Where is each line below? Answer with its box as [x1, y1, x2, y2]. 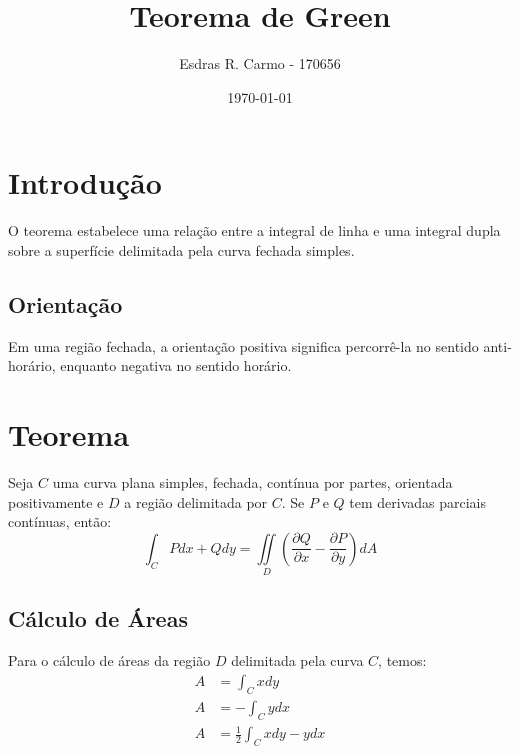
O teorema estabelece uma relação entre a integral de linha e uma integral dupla [8, 220, 501, 241]
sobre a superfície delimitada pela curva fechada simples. [8, 239, 355, 260]
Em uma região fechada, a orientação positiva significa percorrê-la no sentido [8, 335, 479, 356]
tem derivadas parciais [349, 491, 486, 512]
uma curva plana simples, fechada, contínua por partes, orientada [52, 471, 453, 492]
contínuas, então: [8, 511, 112, 532]
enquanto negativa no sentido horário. [60, 355, 292, 376]
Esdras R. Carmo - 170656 [179, 53, 341, 74]
